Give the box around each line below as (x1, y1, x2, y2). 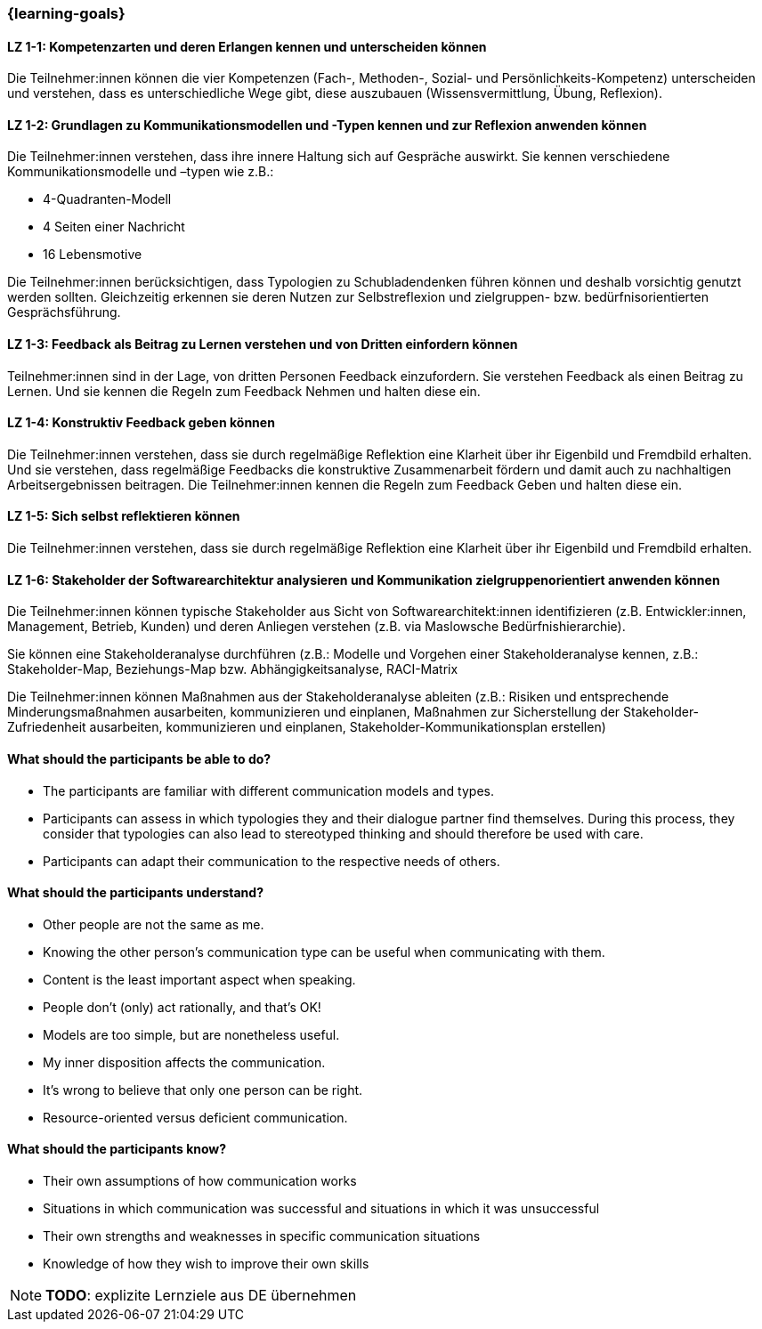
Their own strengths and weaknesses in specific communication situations (43, 1228, 481, 1244)
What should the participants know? (7, 1141, 227, 1157)
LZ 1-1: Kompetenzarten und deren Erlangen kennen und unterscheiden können (7, 38, 487, 54)
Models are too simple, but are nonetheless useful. (43, 1026, 340, 1042)
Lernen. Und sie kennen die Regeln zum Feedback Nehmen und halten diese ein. (7, 383, 481, 399)
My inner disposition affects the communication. (43, 1054, 326, 1070)
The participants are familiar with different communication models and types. (43, 782, 495, 798)
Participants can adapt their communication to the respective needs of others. (43, 853, 500, 869)
